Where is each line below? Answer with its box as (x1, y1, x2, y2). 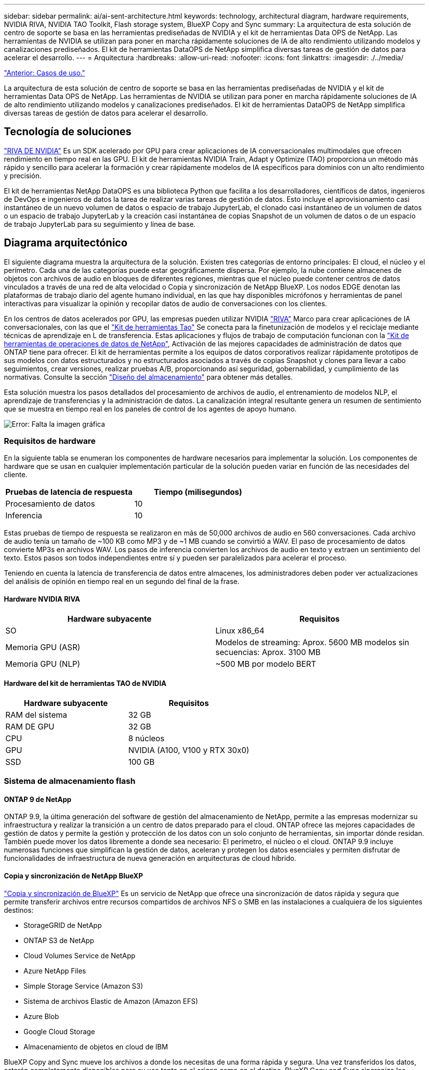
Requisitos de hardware (4, 436, 96, 446)
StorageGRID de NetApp (24, 921, 102, 929)
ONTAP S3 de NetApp (24, 936, 94, 945)
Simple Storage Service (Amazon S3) (24, 981, 143, 990)
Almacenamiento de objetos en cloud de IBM (24, 1042, 168, 1051)
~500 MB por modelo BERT (215, 658, 316, 669)
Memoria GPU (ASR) (5, 642, 80, 652)
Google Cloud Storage (24, 1027, 95, 1036)
